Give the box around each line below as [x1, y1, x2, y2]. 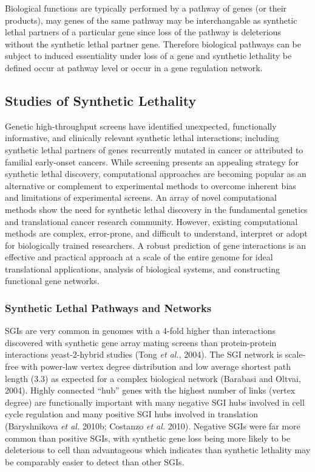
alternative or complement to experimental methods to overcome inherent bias [5, 179, 296, 192]
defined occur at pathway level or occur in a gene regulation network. [5, 61, 263, 74]
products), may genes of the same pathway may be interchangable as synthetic [5, 13, 297, 26]
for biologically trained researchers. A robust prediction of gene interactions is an [5, 238, 307, 251]
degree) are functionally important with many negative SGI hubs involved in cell [5, 395, 305, 408]
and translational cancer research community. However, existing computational [5, 215, 298, 227]
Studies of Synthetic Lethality [5, 91, 197, 109]
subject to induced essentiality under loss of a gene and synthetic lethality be [5, 49, 292, 62]
